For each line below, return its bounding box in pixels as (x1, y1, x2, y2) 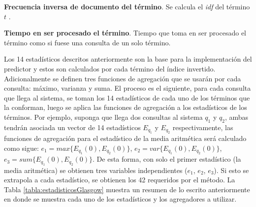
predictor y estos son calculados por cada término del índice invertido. (4, 63, 216, 73)
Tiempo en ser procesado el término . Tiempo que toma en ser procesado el (4, 28, 246, 38)
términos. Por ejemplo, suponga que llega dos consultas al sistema (4, 111, 203, 122)
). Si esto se (214, 165, 249, 175)
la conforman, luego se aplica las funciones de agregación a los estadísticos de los (4, 102, 247, 112)
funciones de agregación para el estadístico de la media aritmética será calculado (4, 133, 247, 143)
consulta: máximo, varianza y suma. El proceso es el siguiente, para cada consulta (4, 83, 251, 93)
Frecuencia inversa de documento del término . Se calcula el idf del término (4, 1, 250, 11)
